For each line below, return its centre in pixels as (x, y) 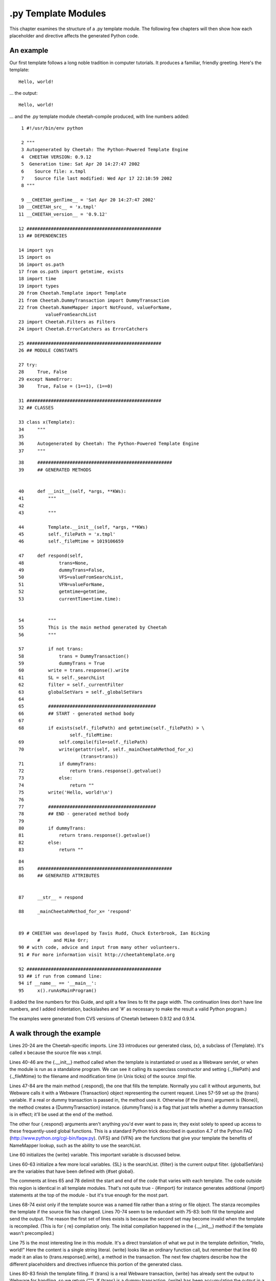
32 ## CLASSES (36, 408)
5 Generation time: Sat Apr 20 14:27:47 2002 (80, 164)
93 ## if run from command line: (60, 976)
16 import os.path (42, 264)
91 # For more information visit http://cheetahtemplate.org (97, 955)
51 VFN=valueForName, (62, 584)
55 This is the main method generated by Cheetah (93, 627)
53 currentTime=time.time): (70, 599)
